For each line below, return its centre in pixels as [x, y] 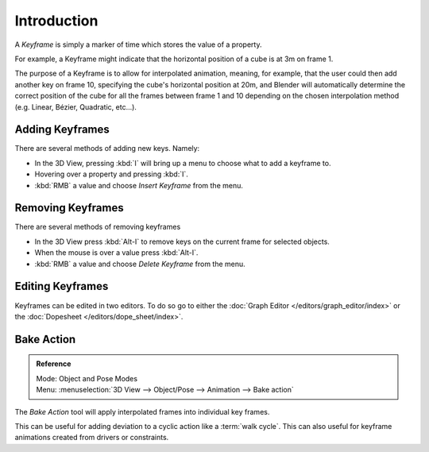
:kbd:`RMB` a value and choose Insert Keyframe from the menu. [139, 185]
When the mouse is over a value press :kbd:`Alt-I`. [116, 253]
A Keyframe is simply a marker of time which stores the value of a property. [138, 44]
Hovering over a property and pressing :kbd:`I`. [111, 174]
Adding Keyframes [62, 130]
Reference [54, 364]
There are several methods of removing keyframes [98, 227]
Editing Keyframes [62, 286]
